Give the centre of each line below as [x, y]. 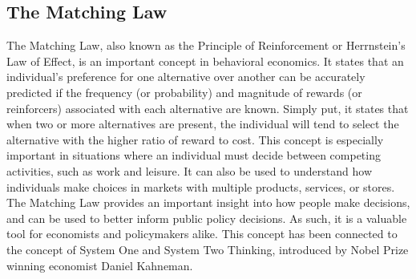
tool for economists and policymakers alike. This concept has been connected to [202, 234]
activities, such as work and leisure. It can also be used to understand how [190, 170]
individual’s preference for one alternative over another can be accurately [186, 77]
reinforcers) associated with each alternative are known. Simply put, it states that [208, 108]
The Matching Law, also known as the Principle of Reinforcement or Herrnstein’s [206, 45]
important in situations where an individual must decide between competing [194, 155]
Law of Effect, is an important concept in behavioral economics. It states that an [205, 61]
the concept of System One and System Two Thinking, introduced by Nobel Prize [208, 249]
